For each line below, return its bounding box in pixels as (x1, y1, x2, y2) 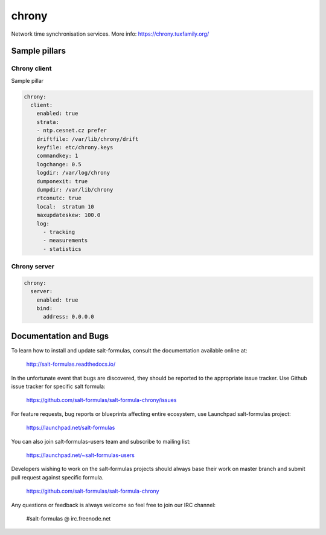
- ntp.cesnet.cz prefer (36, 127, 107, 134)
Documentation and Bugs (11, 331, 109, 341)
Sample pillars (11, 46, 66, 56)
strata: (36, 118, 60, 125)
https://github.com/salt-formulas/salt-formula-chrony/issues (26, 397, 177, 404)
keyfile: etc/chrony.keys (36, 144, 113, 151)
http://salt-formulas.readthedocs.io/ (26, 360, 116, 368)
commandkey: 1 (36, 152, 78, 160)
